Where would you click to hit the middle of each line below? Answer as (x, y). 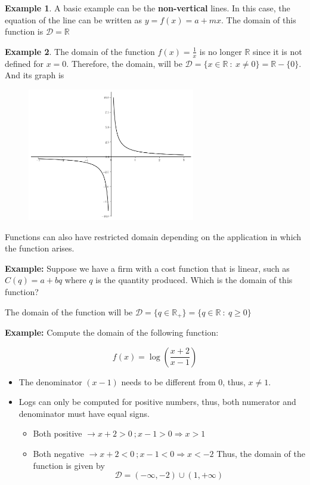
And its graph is (35, 75)
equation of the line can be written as (73, 19)
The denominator (50, 381)
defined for (24, 63)
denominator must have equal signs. (84, 413)
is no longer (221, 51)
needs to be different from (168, 381)
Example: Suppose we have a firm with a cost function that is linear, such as (147, 268)
